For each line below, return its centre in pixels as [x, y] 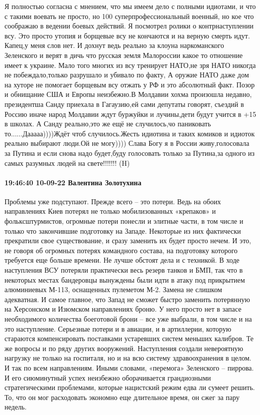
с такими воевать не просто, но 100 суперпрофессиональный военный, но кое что [129, 16]
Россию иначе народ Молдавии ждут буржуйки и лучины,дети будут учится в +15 [130, 114]
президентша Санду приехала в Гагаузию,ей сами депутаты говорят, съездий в [124, 104]
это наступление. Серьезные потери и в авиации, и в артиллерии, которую [118, 328]
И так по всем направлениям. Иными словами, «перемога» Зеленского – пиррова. [129, 367]
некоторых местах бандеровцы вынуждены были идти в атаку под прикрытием [125, 279]
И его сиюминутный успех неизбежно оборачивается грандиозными [108, 377]
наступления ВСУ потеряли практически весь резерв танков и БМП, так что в [124, 270]
